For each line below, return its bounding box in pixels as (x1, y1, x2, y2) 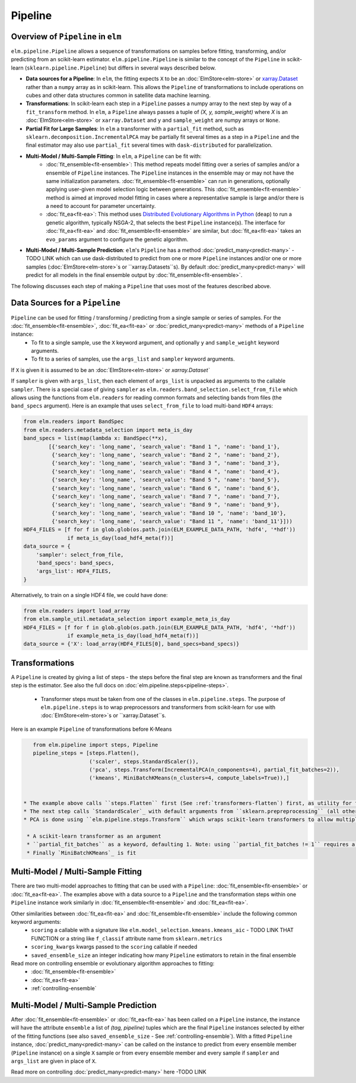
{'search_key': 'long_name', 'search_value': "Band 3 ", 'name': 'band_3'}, (51, 460, 280, 466)
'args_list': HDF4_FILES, (36, 568, 112, 574)
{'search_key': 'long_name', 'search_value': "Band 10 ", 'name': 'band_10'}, (51, 510, 287, 516)
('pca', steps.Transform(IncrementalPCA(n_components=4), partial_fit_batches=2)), (89, 766, 339, 773)
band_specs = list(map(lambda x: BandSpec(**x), (23, 435, 168, 442)
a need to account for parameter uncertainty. (46, 203, 156, 210)
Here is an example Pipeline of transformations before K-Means (11, 725, 172, 732)
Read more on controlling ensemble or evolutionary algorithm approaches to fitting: (11, 959, 215, 967)
